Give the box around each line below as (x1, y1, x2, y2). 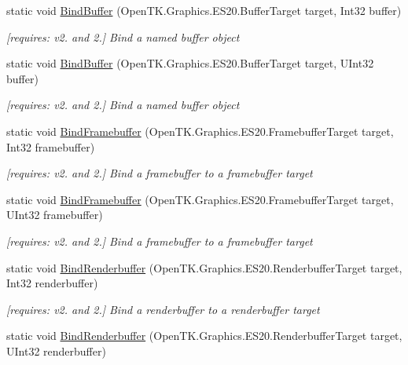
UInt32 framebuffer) (6, 206, 103, 223)
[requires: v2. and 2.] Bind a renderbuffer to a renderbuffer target (6, 301, 320, 317)
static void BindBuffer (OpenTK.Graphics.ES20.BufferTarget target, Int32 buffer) (6, 2, 402, 18)
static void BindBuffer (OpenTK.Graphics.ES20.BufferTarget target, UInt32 (6, 55, 374, 71)
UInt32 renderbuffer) (6, 342, 106, 359)
